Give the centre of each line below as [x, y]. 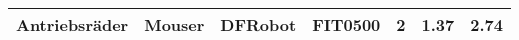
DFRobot [258, 24]
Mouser [174, 24]
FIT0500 [346, 24]
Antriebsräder [72, 24]
